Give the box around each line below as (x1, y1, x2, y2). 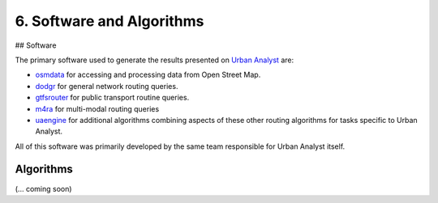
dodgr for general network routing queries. (35, 81, 178, 91)
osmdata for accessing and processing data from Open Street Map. (35, 70, 261, 80)
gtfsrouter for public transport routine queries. (35, 93, 190, 103)
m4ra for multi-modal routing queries (35, 104, 160, 113)
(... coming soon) (15, 184, 72, 193)
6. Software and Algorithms (15, 12, 204, 30)
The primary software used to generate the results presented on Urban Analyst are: (15, 55, 294, 65)
